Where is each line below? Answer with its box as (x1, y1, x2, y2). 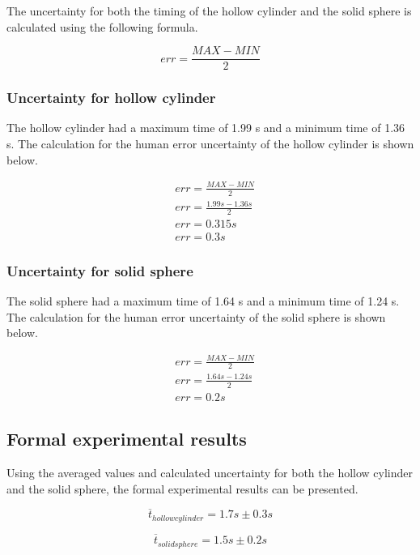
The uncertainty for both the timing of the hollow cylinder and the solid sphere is (6, 2, 412, 19)
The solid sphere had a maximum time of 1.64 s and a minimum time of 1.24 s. (6, 292, 400, 310)
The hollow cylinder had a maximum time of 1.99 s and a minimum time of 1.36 (6, 119, 405, 136)
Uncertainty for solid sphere (6, 260, 193, 280)
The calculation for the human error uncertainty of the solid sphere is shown (6, 308, 386, 325)
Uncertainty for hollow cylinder (6, 88, 216, 108)
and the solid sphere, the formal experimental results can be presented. (6, 480, 358, 497)
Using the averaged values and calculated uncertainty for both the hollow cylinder (6, 464, 413, 481)
